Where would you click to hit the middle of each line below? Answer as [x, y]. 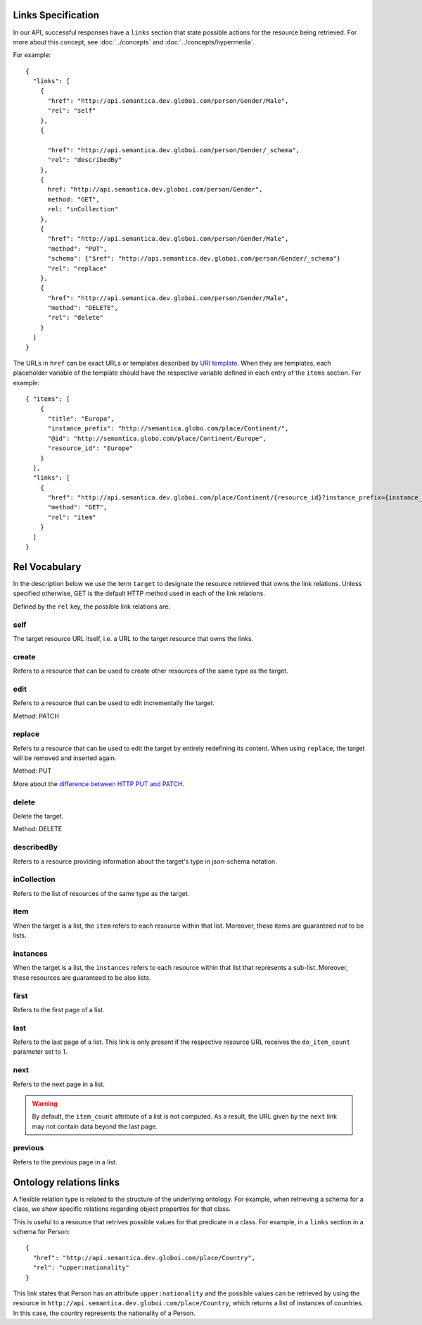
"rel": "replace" [77, 268]
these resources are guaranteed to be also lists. [82, 977]
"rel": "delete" [76, 318]
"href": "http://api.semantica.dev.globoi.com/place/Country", [144, 1258]
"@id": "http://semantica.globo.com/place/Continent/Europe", [157, 438]
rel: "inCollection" [83, 209]
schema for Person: [41, 1231]
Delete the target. [38, 816]
